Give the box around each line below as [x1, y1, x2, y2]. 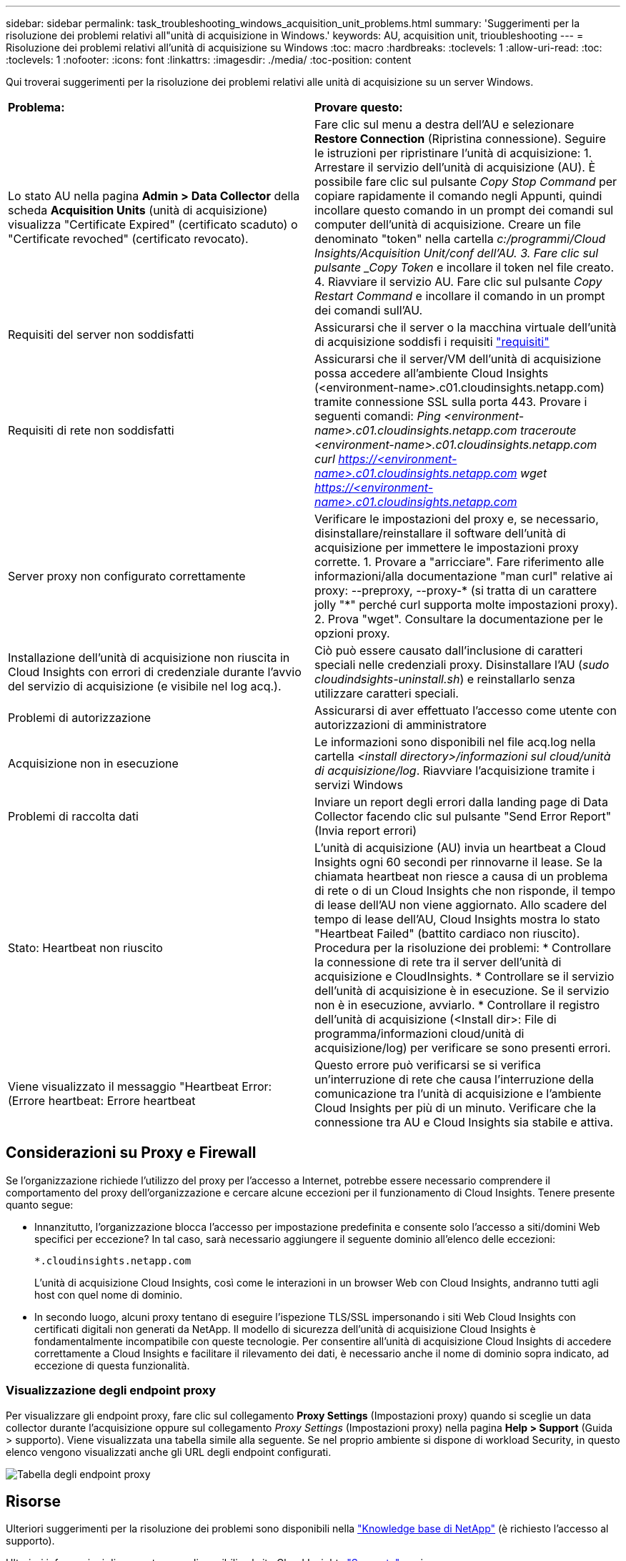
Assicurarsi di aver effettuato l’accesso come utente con [314, 703, 617, 718]
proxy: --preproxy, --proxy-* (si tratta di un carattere [314, 583, 597, 598]
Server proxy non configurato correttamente [8, 569, 246, 583]
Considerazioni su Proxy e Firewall [6, 1144, 257, 1162]
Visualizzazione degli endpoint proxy [6, 1383, 217, 1398]
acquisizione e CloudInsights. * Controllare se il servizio [314, 969, 615, 983]
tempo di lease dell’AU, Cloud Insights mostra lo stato [314, 912, 600, 926]
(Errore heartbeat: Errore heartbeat [8, 1094, 196, 1108]
